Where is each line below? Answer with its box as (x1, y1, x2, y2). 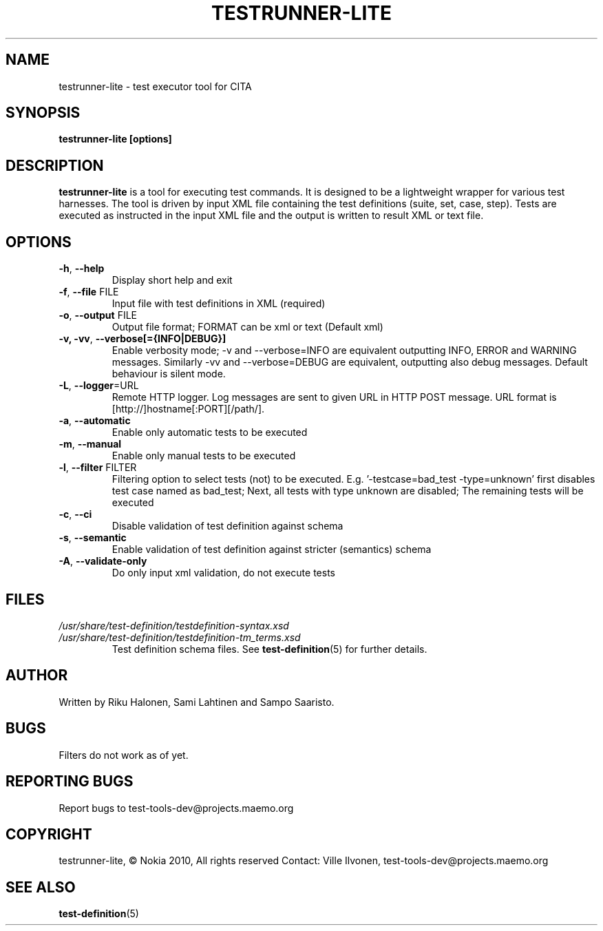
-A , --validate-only (59, 555, 147, 567)
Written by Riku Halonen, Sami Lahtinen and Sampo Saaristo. (59, 695, 335, 708)
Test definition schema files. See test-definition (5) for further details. (112, 642, 427, 655)
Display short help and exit (112, 274, 233, 286)
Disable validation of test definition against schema (112, 520, 343, 532)
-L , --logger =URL (59, 379, 139, 392)
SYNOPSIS (6, 104, 81, 122)
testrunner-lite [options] (59, 133, 172, 145)
